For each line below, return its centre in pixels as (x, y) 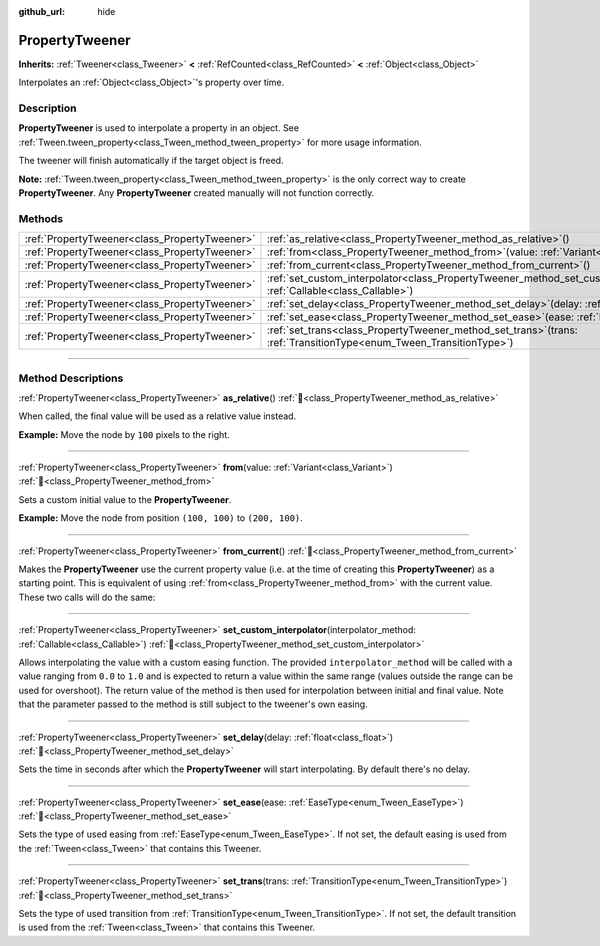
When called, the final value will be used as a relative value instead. (157, 416)
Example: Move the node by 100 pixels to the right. (124, 434)
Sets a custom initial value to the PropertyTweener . (125, 499)
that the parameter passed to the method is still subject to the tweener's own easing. (193, 704)
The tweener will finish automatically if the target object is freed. (151, 161)
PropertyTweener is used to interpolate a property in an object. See (159, 128)
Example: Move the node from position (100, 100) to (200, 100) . (161, 518)
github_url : (41, 11)
